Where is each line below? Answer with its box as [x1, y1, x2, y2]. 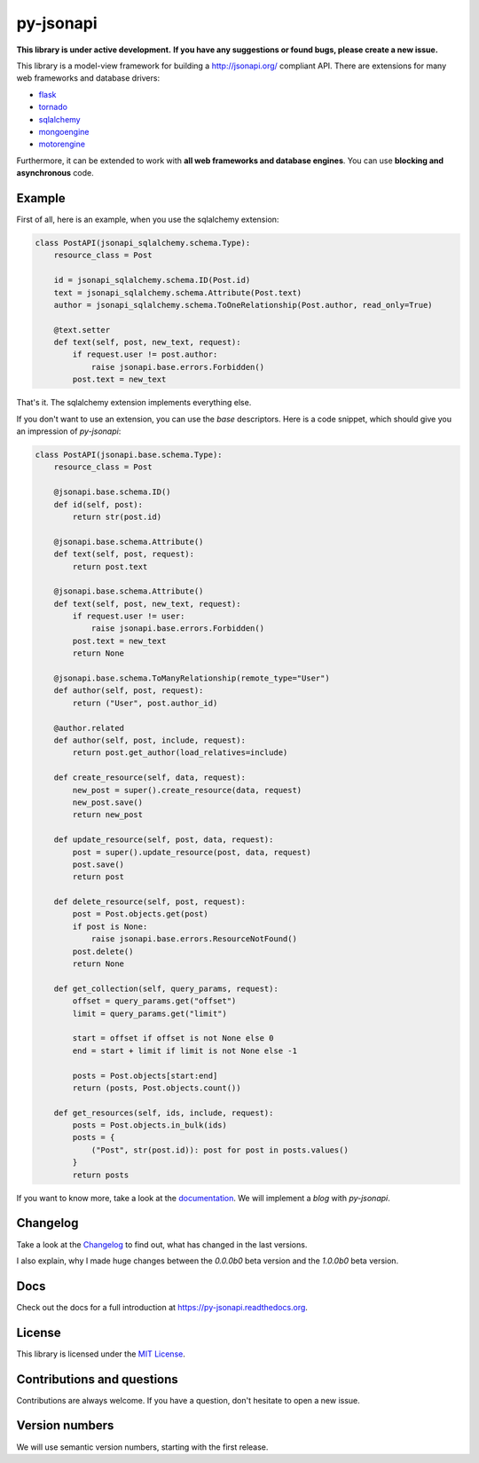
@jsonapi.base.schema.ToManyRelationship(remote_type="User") [53, 673, 330, 683]
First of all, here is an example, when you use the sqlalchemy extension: [16, 214, 279, 224]
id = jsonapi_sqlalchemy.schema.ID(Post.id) [53, 275, 251, 286]
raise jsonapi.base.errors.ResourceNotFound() [90, 934, 297, 944]
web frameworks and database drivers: [16, 73, 160, 83]
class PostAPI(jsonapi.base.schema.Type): [35, 450, 223, 460]
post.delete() [72, 946, 134, 956]
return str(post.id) [72, 511, 162, 522]
